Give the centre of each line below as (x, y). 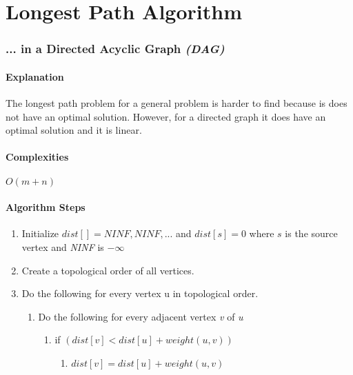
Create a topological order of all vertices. (108, 270)
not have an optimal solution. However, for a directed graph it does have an (166, 116)
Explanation (35, 76)
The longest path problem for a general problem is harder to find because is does (176, 103)
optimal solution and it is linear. (74, 130)
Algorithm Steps (46, 207)
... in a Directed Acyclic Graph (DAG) (115, 49)
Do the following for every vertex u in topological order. (140, 293)
